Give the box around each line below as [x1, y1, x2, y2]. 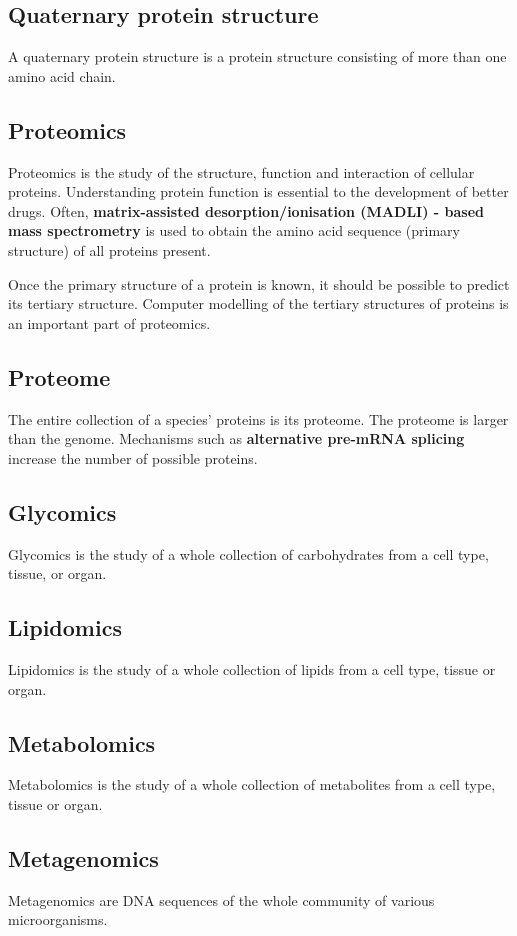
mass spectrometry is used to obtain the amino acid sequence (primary [8, 220, 460, 241]
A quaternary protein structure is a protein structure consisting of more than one [8, 46, 507, 67]
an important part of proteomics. [8, 312, 211, 333]
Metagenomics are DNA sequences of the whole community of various [8, 889, 435, 910]
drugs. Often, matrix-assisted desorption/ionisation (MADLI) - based [8, 200, 484, 221]
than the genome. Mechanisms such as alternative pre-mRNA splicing [8, 428, 465, 449]
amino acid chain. [8, 65, 116, 86]
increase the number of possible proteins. [8, 447, 258, 468]
